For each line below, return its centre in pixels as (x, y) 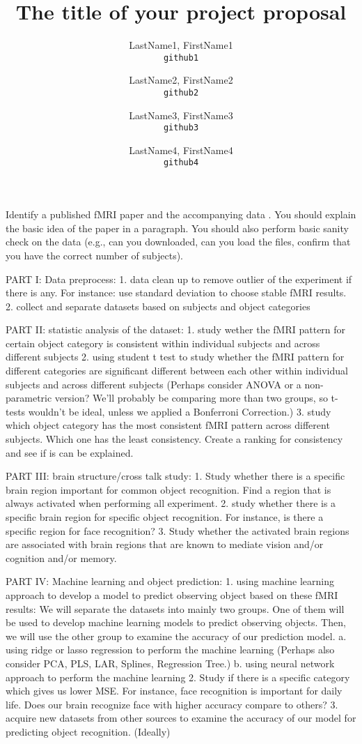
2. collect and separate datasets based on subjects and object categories (158, 306)
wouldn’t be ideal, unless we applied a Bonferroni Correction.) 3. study (180, 411)
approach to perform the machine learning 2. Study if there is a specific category (178, 677)
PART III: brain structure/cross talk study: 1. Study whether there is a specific (175, 476)
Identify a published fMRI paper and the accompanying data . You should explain (181, 214)
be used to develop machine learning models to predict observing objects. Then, (176, 622)
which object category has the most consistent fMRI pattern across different (168, 425)
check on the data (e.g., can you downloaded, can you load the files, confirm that (178, 242)
